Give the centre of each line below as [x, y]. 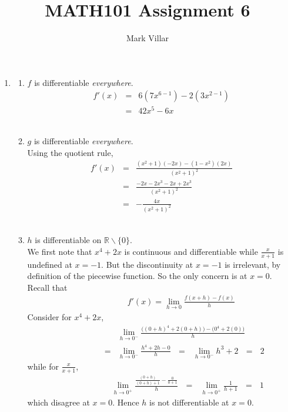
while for [43, 366]
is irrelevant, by [253, 264]
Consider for [49, 317]
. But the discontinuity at [147, 264]
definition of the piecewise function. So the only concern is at [137, 276]
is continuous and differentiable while [191, 251]
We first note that [60, 251]
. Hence [126, 402]
